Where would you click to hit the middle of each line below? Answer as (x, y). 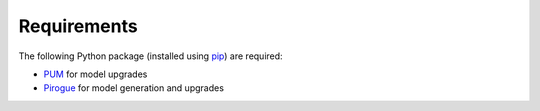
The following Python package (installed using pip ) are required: (151, 56)
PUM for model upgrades (95, 74)
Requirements (78, 26)
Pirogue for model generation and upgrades (134, 88)
